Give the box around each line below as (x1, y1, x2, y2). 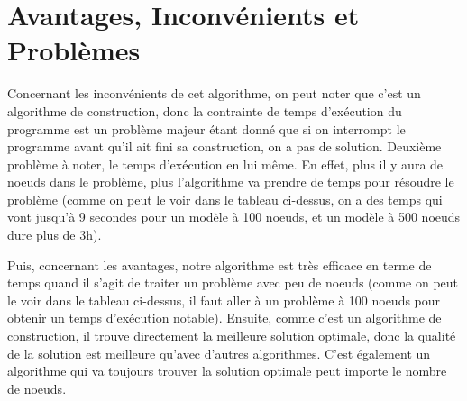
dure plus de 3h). (7, 225, 102, 244)
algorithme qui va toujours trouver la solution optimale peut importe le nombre (7, 361, 447, 380)
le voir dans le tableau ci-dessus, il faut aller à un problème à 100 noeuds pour (7, 290, 441, 309)
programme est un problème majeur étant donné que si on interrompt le (7, 119, 406, 138)
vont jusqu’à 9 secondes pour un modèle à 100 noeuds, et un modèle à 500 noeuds (7, 207, 461, 226)
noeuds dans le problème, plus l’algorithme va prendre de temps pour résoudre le (7, 172, 454, 191)
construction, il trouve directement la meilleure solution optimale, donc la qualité (7, 326, 456, 345)
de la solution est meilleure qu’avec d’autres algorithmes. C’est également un (7, 343, 431, 362)
